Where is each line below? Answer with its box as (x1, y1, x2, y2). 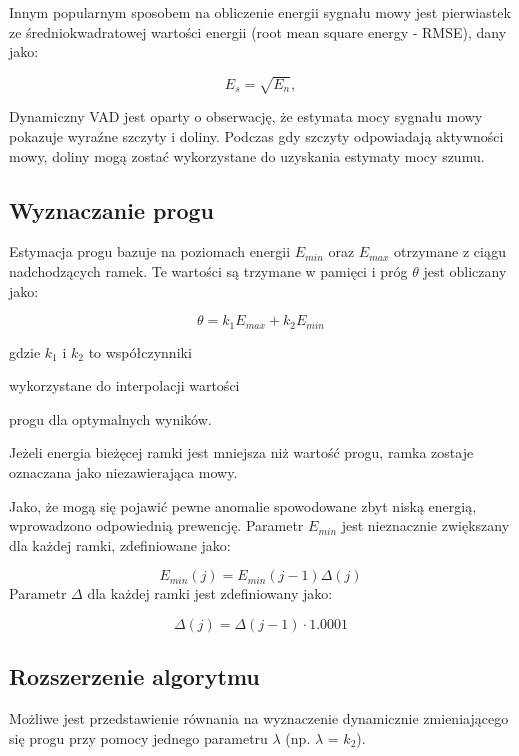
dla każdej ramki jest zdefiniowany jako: (87, 583, 333, 604)
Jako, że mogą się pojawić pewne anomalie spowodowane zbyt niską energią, (9, 495, 477, 516)
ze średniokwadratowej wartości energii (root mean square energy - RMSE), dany (9, 21, 507, 42)
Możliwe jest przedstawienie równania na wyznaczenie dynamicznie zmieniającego (9, 708, 509, 729)
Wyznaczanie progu (9, 194, 214, 225)
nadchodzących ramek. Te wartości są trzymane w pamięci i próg (9, 260, 408, 281)
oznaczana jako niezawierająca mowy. (9, 461, 238, 482)
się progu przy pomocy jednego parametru (9, 727, 268, 748)
